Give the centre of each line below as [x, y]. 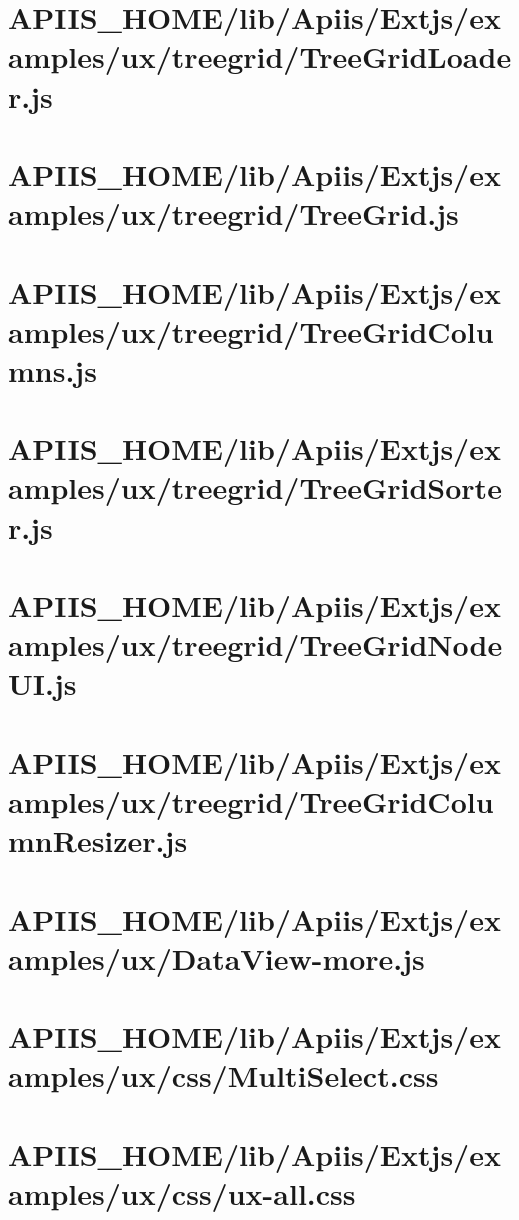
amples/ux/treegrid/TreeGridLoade [260, 56]
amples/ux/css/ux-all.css [182, 1192]
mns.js [52, 369]
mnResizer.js [98, 840]
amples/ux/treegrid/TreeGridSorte [255, 487]
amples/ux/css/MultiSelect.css [223, 1075]
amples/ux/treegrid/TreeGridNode [255, 644]
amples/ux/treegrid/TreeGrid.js [233, 213]
